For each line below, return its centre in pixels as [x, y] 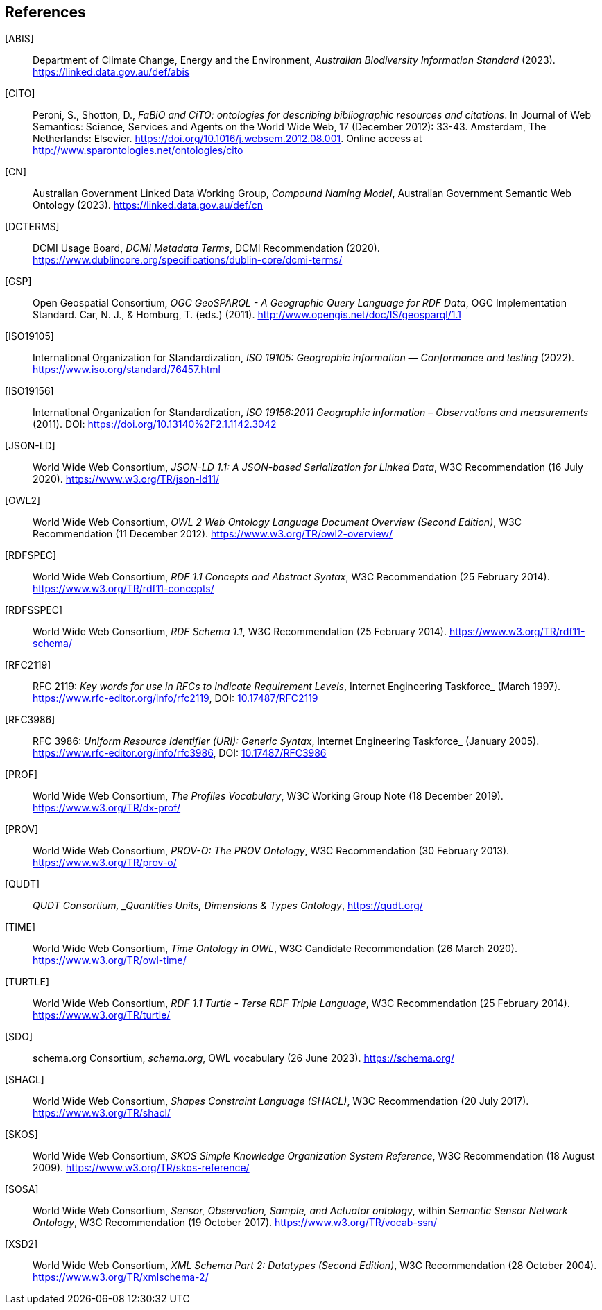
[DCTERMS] [32, 227]
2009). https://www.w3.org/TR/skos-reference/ [141, 1168]
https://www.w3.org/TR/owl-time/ [110, 960]
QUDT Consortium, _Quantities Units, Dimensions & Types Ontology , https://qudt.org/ [228, 906]
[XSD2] [21, 1244]
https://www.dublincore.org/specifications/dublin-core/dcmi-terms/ [188, 260]
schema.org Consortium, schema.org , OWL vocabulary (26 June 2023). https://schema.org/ [244, 1058]
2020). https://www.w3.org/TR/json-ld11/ [126, 479]
